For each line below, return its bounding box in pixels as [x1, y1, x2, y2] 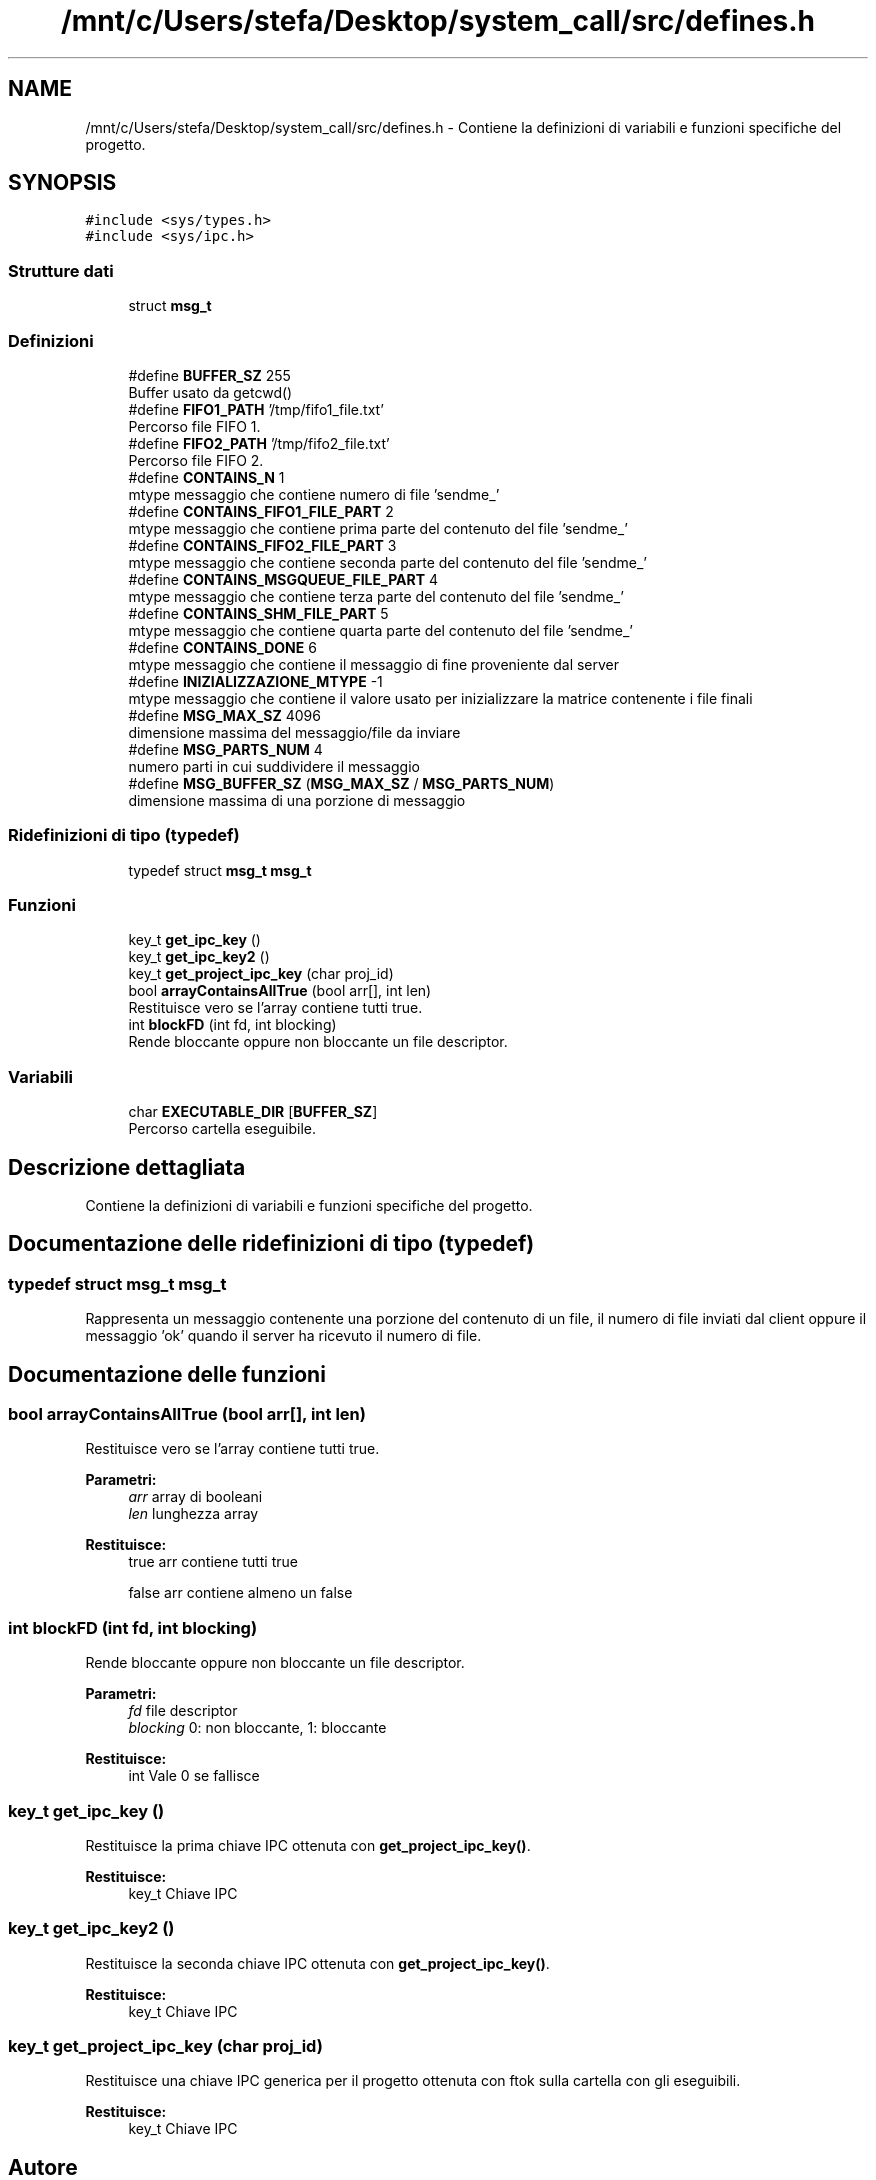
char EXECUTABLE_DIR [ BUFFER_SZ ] [128, 1103, 378, 1121]
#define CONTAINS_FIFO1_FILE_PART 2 [128, 502, 394, 520]
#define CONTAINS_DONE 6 [128, 638, 317, 656]
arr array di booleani [128, 1488, 263, 1506]
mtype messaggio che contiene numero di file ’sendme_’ [128, 485, 500, 503]
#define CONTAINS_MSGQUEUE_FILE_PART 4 [128, 570, 439, 588]
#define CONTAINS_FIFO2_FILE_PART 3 [128, 536, 397, 554]
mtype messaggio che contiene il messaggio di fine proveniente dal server [128, 655, 620, 673]
